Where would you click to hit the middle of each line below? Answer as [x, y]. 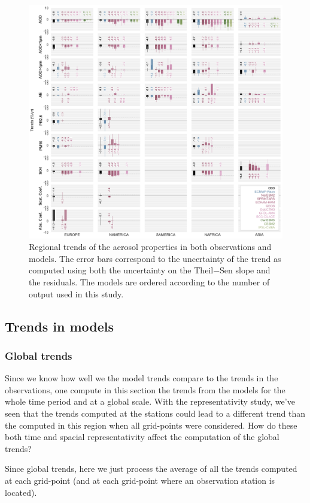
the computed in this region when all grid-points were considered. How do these [151, 425]
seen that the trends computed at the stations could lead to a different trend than [155, 413]
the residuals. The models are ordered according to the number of [149, 282]
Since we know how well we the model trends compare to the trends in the [142, 378]
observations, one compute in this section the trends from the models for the [145, 389]
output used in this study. [76, 293]
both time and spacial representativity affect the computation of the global [142, 437]
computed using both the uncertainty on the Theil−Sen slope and [150, 270]
